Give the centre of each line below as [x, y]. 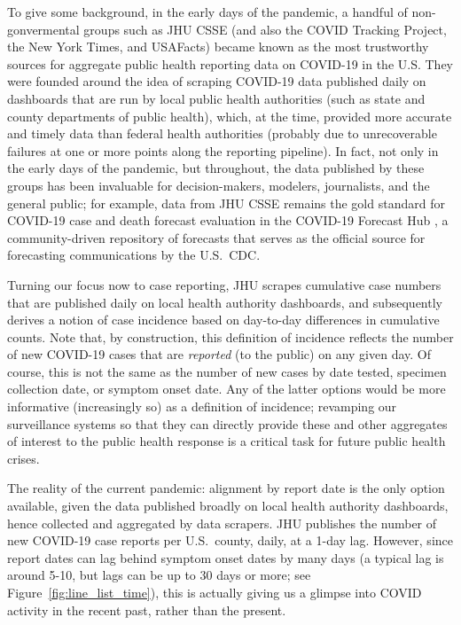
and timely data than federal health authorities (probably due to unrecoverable [222, 133]
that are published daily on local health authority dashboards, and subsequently [225, 302]
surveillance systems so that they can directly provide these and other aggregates [227, 423]
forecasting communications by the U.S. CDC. [134, 255]
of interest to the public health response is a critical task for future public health [227, 441]
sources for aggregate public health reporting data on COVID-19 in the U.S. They [230, 63]
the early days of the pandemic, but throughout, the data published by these [216, 168]
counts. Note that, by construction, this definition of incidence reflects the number [230, 336]
